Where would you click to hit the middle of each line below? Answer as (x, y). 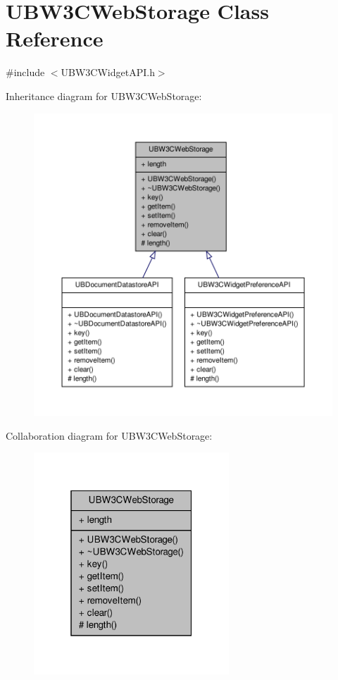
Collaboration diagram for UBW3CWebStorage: (109, 435)
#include (25, 72)
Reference (55, 38)
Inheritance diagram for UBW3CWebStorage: (104, 95)
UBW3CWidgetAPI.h (108, 72)
